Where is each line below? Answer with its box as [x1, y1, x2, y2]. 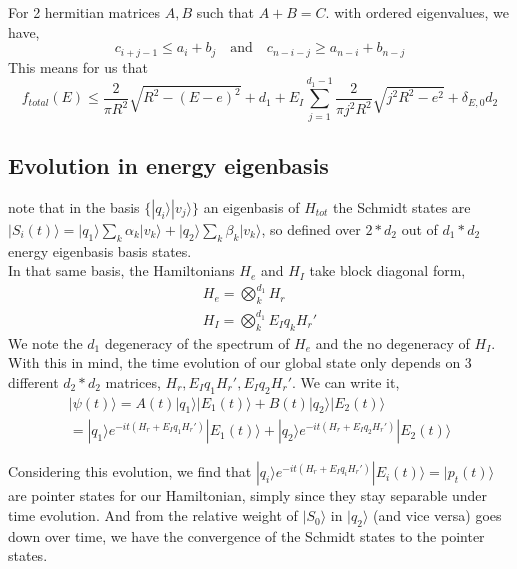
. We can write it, [291, 371, 400, 392]
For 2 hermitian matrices [8, 2, 161, 22]
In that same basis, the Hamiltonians [8, 260, 235, 281]
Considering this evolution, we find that [8, 461, 252, 482]
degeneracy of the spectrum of [104, 332, 290, 353]
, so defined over [261, 218, 361, 239]
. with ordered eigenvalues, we [325, 2, 509, 22]
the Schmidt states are [333, 196, 471, 217]
